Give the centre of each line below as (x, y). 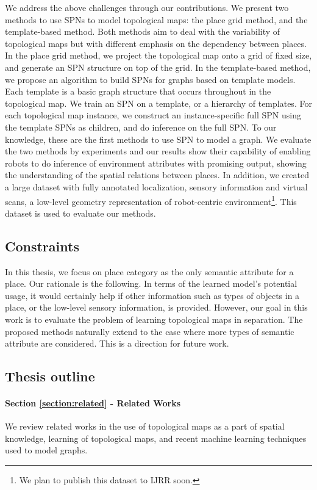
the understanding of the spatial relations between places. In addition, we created (157, 175)
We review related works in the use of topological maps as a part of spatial (145, 426)
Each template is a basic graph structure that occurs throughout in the (138, 91)
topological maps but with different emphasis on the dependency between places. (156, 43)
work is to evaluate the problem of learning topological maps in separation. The (154, 319)
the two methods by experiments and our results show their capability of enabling (158, 151)
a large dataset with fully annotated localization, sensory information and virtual (156, 186)
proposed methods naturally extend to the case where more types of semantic (150, 331)
